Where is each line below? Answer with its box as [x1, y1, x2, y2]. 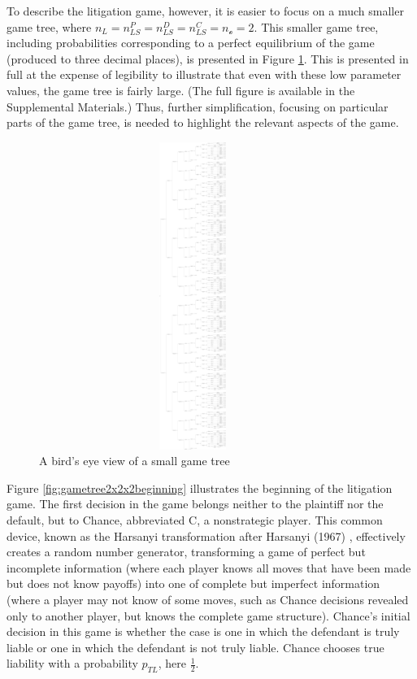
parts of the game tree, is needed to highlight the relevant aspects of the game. [7, 114, 399, 131]
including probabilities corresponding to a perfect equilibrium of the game [7, 34, 375, 51]
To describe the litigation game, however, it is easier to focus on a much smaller [7, 2, 404, 19]
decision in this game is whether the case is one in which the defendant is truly [7, 623, 400, 640]
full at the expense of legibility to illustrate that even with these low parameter [7, 66, 402, 83]
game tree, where [7, 18, 92, 35]
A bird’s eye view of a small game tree [39, 452, 230, 469]
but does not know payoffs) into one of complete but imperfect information [7, 575, 380, 592]
